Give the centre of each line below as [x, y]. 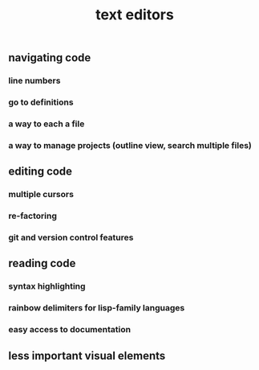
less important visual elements [87, 356]
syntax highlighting [47, 286]
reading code [42, 263]
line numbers [34, 80]
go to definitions [41, 102]
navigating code [50, 58]
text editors [135, 15]
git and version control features [71, 237]
